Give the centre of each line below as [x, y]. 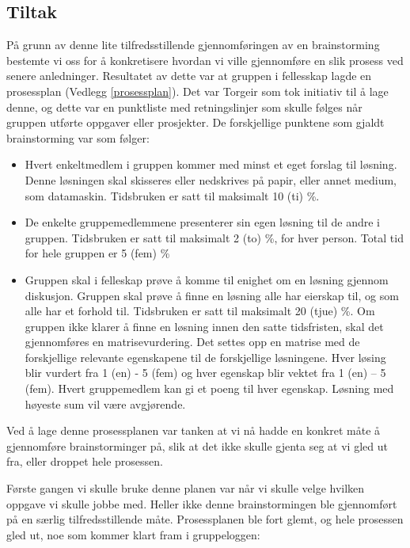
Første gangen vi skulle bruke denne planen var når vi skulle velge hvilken [186, 488]
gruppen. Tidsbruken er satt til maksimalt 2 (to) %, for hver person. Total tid [214, 237]
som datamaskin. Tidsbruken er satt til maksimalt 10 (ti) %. [172, 195]
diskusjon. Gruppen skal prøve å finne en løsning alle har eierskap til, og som [212, 295]
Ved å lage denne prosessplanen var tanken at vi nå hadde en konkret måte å [194, 430]
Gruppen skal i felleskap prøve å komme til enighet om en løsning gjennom [207, 279]
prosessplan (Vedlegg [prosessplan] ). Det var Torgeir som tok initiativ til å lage [197, 91]
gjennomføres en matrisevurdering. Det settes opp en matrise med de [192, 342]
